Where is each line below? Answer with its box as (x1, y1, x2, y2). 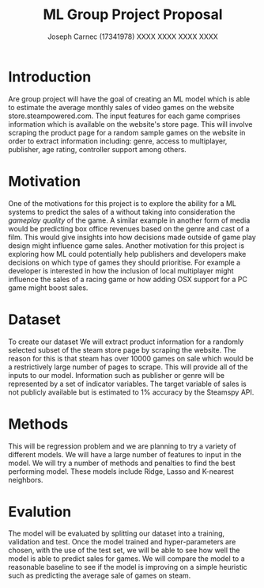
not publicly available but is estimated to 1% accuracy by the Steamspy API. (8, 387, 255, 397)
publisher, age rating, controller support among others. (8, 144, 187, 154)
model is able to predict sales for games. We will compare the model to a (8, 554, 245, 563)
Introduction (8, 67, 92, 86)
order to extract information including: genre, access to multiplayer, (8, 136, 228, 146)
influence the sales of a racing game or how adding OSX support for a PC (8, 274, 247, 284)
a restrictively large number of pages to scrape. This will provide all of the (8, 362, 249, 372)
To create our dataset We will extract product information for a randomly (8, 337, 244, 346)
